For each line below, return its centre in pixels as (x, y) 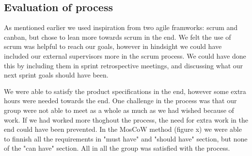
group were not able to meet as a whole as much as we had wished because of (119, 110)
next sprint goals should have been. (56, 75)
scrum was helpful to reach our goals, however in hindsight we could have (113, 46)
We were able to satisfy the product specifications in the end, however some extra (125, 91)
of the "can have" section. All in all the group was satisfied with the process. (117, 148)
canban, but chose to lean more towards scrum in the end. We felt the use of (118, 37)
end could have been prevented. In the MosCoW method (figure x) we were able (123, 129)
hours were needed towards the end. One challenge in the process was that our (120, 101)
